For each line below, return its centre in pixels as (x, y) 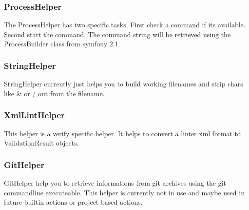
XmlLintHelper (34, 115)
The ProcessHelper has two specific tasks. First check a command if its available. (125, 25)
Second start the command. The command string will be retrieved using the (117, 34)
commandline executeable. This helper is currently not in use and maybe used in (124, 192)
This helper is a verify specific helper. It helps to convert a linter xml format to (122, 133)
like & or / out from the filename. (54, 93)
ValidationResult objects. (41, 143)
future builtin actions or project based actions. (73, 202)
